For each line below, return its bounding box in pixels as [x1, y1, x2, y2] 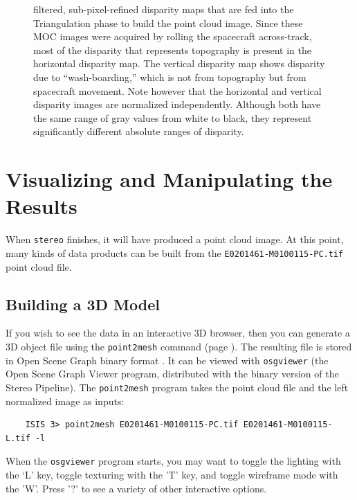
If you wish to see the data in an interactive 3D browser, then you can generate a [6, 325, 350, 340]
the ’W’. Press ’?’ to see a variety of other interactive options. [6, 481, 267, 495]
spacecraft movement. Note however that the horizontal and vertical [33, 83, 322, 98]
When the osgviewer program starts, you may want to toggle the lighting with [6, 454, 341, 468]
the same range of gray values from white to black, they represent [33, 110, 312, 125]
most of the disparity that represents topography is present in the [33, 42, 311, 57]
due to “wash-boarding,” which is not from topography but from [33, 69, 306, 84]
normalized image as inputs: [6, 393, 125, 408]
